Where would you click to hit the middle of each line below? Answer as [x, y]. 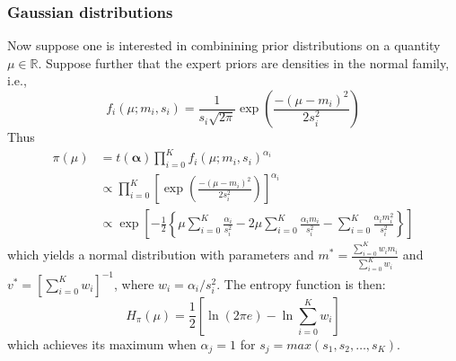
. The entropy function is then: [301, 283]
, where [134, 283]
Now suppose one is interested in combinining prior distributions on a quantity [224, 45]
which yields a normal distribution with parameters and [161, 255]
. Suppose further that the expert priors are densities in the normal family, [244, 62]
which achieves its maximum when [102, 343]
